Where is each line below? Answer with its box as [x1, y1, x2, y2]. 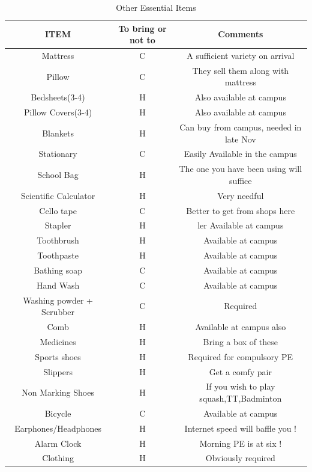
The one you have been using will [179, 162, 302, 175]
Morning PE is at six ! [199, 437, 282, 449]
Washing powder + [23, 293, 93, 306]
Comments [218, 28, 263, 40]
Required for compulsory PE [188, 350, 293, 363]
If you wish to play [206, 380, 275, 393]
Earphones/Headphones [14, 421, 101, 434]
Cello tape [39, 204, 77, 216]
